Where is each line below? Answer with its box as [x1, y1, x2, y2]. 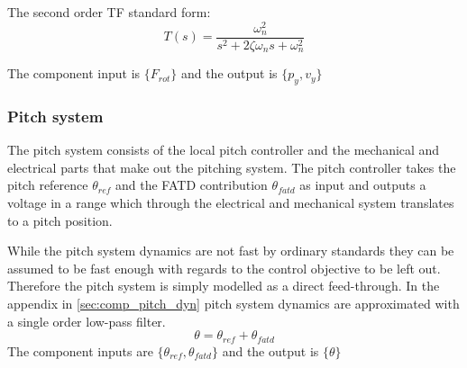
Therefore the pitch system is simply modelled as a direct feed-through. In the [7, 276, 440, 295]
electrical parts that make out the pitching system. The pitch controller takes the [7, 157, 456, 176]
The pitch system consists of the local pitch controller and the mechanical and [7, 140, 440, 159]
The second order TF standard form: [7, 3, 211, 21]
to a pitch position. [7, 211, 113, 229]
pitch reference [7, 175, 88, 194]
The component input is [7, 64, 141, 83]
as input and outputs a [299, 175, 426, 194]
